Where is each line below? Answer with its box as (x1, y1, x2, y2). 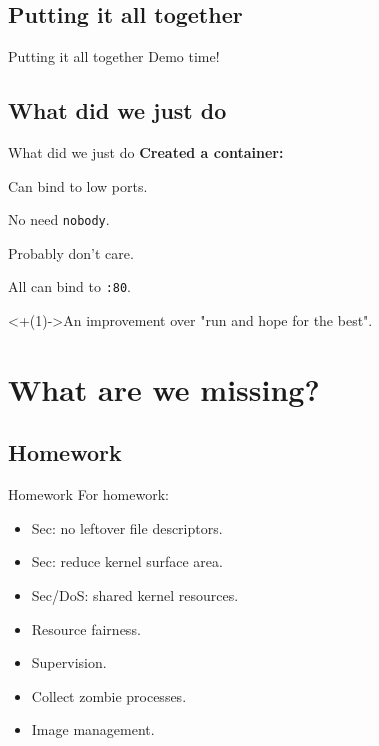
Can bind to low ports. (8, 175, 148, 196)
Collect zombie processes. (31, 685, 187, 706)
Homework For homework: (8, 484, 169, 505)
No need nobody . (8, 209, 110, 230)
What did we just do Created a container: (8, 142, 284, 162)
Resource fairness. (31, 618, 141, 639)
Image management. (31, 719, 155, 740)
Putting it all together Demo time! (8, 46, 220, 67)
